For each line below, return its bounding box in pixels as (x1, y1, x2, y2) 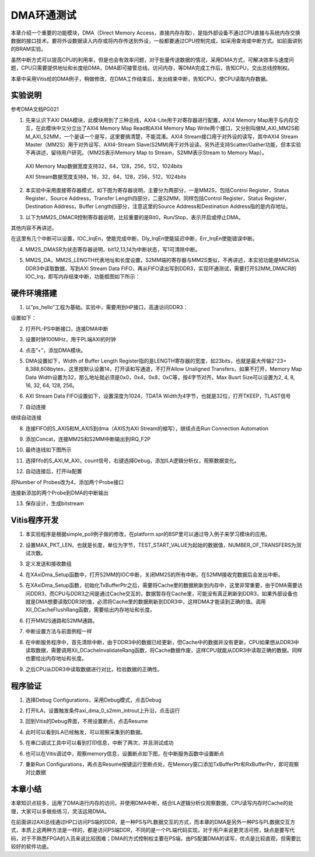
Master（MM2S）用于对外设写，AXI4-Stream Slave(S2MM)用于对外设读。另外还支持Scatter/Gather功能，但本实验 (25, 141, 302, 148)
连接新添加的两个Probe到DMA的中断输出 (10, 489, 109, 496)
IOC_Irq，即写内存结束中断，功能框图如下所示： (25, 273, 141, 280)
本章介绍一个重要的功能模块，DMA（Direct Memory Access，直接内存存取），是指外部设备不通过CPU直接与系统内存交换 (10, 29, 300, 36)
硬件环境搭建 (10, 288, 57, 298)
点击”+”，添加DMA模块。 (25, 347, 86, 354)
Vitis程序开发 (10, 515, 59, 526)
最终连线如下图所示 (25, 446, 72, 453)
